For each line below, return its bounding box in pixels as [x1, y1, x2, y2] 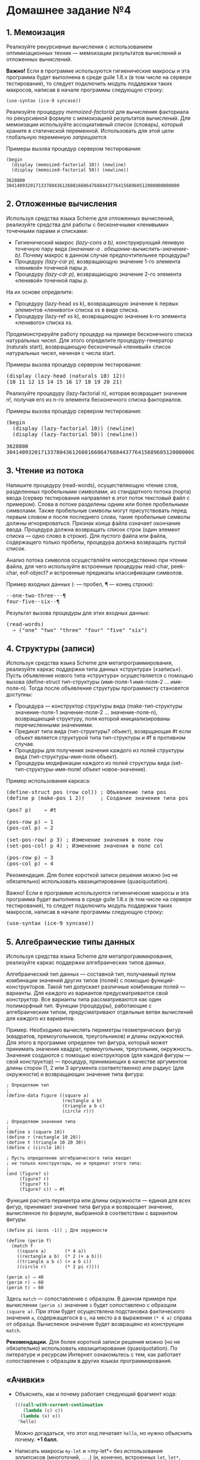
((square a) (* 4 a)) [17, 1249, 86, 1254]
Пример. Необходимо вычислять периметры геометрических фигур [6, 1026, 182, 1033]
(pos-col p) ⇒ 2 [6, 824, 54, 832]
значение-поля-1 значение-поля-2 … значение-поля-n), [14, 709, 158, 716]
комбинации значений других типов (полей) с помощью [6, 977, 150, 984]
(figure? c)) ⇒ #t [19, 1187, 65, 1193]
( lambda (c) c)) [23, 1407, 64, 1414]
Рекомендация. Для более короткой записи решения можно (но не [6, 871, 179, 879]
